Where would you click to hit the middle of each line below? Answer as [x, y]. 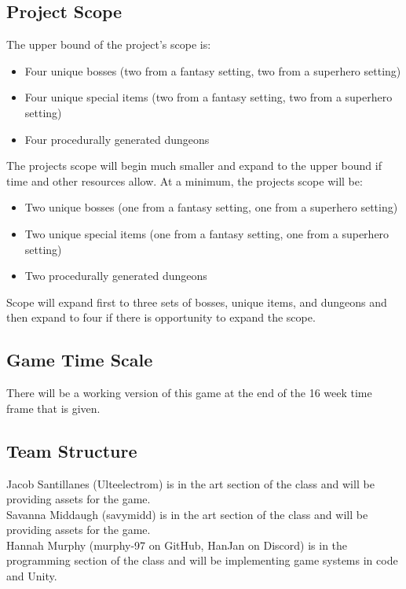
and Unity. [32, 576]
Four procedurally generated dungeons [117, 139]
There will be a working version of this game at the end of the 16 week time [189, 393]
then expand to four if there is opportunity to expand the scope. [161, 317]
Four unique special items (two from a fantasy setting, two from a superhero [208, 97]
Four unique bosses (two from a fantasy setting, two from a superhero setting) [213, 70]
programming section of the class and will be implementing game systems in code [202, 560]
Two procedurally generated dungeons [116, 276]
